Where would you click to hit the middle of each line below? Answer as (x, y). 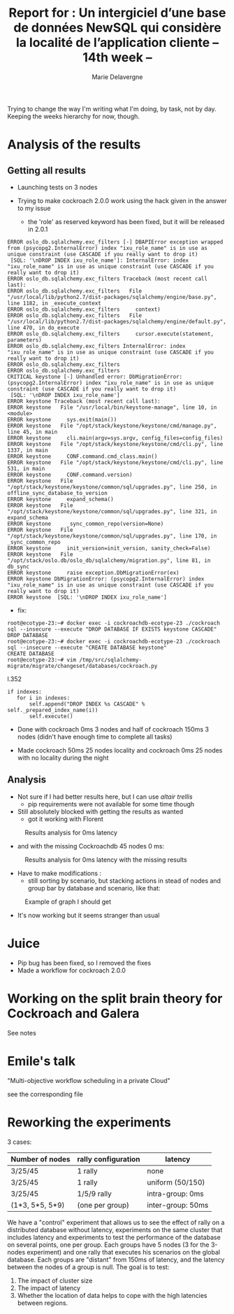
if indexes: (24, 692)
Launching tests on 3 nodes (57, 187)
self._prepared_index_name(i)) (53, 710)
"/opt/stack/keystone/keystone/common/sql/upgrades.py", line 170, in (112, 536)
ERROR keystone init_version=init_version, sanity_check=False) (109, 548)
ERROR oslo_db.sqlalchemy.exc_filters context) (84, 309)
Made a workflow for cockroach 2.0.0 (71, 970)
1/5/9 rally (94, 1194)
